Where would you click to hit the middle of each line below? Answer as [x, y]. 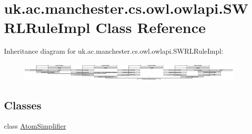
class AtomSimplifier [35, 126]
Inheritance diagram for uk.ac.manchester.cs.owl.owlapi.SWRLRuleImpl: [114, 51]
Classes [23, 105]
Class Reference [151, 27]
